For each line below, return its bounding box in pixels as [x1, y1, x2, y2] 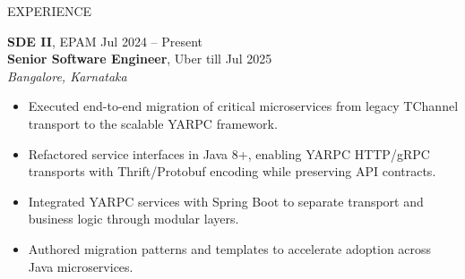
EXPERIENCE [7, 2, 92, 20]
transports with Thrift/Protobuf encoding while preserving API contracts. [28, 162, 436, 181]
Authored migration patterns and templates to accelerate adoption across [28, 239, 432, 258]
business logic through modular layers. [28, 209, 239, 228]
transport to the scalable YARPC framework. [28, 114, 278, 132]
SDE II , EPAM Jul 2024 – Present [7, 31, 203, 50]
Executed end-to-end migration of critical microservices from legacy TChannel [28, 97, 459, 115]
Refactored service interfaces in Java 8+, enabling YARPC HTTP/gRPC [28, 144, 430, 163]
